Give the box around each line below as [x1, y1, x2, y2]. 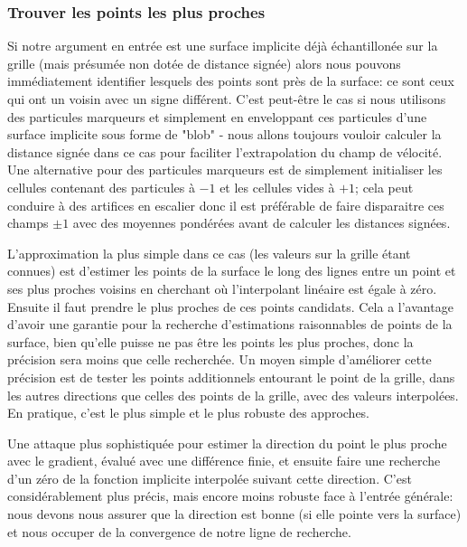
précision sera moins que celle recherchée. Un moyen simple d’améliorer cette [7, 350, 432, 369]
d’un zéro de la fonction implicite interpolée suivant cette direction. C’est [7, 468, 412, 487]
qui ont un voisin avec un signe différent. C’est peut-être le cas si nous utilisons [7, 90, 446, 108]
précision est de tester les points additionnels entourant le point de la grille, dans [7, 367, 455, 386]
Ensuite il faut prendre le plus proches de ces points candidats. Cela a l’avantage [7, 297, 453, 316]
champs [7, 213, 49, 232]
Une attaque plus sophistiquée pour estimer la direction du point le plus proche [7, 433, 447, 452]
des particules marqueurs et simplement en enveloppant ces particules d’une [7, 107, 427, 126]
